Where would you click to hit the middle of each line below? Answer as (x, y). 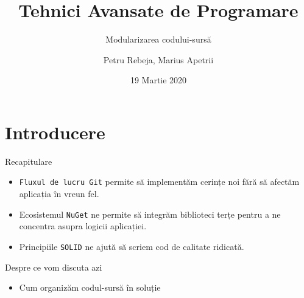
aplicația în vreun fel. (59, 194)
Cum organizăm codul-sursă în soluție (90, 287)
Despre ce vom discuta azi (54, 267)
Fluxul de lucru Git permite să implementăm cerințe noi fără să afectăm (159, 182)
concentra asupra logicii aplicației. (83, 226)
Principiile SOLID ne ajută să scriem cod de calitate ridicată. (132, 246)
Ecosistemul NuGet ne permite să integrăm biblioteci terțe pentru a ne (150, 214)
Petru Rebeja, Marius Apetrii (158, 59)
